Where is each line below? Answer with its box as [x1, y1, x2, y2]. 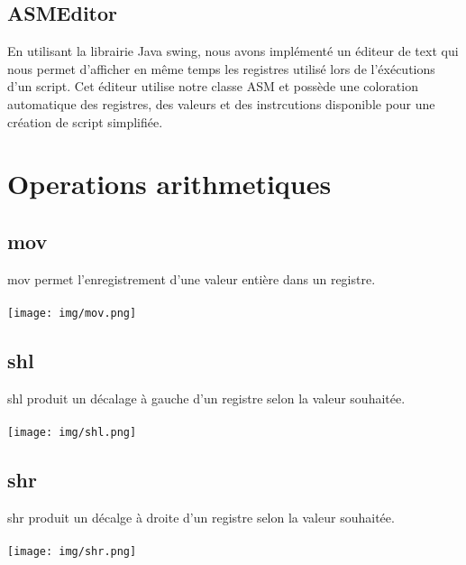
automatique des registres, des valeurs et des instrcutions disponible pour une [7, 94, 435, 113]
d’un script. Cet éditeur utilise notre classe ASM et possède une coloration [7, 77, 418, 96]
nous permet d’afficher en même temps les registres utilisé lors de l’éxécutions [7, 59, 435, 78]
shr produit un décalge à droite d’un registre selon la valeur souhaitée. [7, 507, 395, 526]
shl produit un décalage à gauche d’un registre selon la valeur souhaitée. [7, 388, 406, 407]
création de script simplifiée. [7, 112, 163, 131]
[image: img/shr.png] [7, 545, 137, 559]
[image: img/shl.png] [7, 425, 137, 439]
